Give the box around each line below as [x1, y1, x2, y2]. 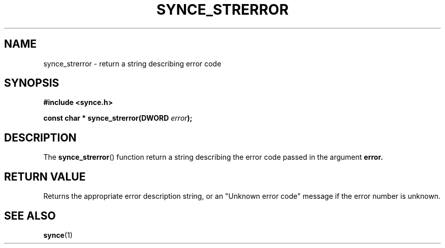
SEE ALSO [4, 209, 56, 222]
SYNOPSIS [4, 77, 59, 90]
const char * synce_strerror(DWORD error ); [43, 114, 193, 123]
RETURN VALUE [4, 170, 86, 183]
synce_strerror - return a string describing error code [43, 59, 221, 68]
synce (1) [43, 230, 73, 239]
